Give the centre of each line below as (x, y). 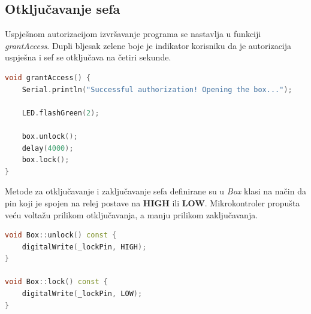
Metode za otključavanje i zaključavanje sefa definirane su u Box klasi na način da (155, 191)
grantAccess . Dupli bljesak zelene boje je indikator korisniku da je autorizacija (148, 45)
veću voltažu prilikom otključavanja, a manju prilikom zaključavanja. (132, 214)
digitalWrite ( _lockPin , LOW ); (82, 294)
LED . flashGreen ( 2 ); (61, 113)
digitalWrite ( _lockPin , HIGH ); (84, 247)
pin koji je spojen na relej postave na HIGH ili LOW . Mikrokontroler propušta (153, 202)
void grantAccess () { (48, 77)
